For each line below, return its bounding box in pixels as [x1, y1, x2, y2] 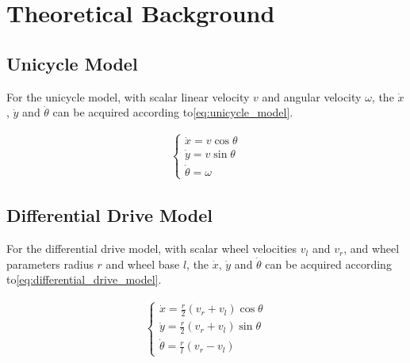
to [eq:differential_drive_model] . [6, 271, 162, 288]
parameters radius [6, 255, 94, 272]
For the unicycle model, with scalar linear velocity [6, 88, 250, 105]
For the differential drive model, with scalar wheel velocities [6, 240, 297, 257]
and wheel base [105, 255, 180, 272]
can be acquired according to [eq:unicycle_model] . [52, 104, 293, 120]
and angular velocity [262, 88, 362, 105]
